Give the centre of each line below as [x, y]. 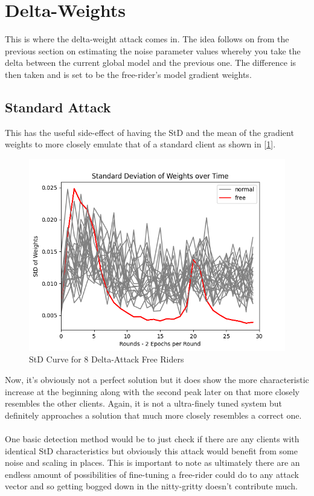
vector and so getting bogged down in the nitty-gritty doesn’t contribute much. [151, 486]
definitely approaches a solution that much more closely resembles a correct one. [153, 415]
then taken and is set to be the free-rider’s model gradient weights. [128, 74]
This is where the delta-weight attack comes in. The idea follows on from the [147, 39]
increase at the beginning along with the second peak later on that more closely [152, 391]
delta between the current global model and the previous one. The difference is [151, 63]
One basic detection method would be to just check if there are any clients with [152, 439]
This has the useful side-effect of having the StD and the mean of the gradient [149, 132]
